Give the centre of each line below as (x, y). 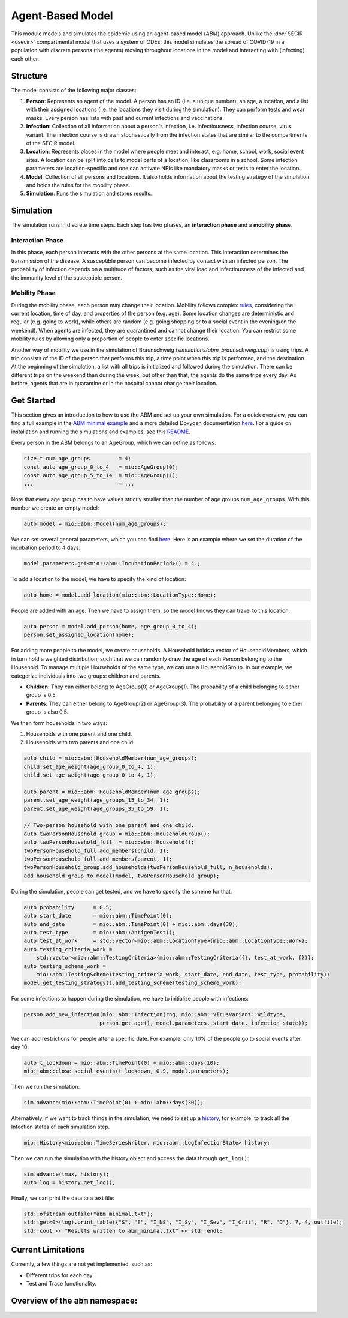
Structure (29, 76)
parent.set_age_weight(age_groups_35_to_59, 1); (96, 808)
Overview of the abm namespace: (74, 1300)
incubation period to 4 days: (46, 548)
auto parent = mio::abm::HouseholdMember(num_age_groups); (112, 792)
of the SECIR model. (51, 143)
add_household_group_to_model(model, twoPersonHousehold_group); (122, 876)
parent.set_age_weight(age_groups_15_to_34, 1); (96, 800)
